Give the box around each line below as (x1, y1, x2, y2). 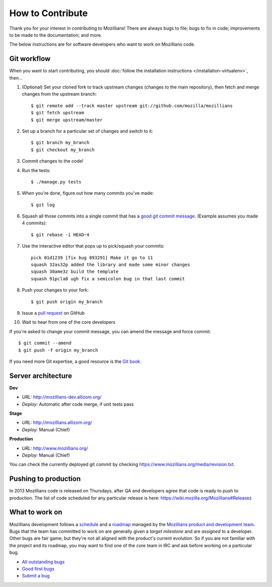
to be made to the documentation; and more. (9, 32, 102, 38)
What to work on (9, 508, 62, 517)
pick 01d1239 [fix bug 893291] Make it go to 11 (31, 255, 153, 260)
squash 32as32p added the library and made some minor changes (31, 262, 190, 268)
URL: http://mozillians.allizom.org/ (22, 419, 93, 425)
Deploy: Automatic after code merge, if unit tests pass (22, 401, 134, 407)
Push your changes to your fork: (22, 287, 89, 293)
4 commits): (22, 220, 47, 226)
